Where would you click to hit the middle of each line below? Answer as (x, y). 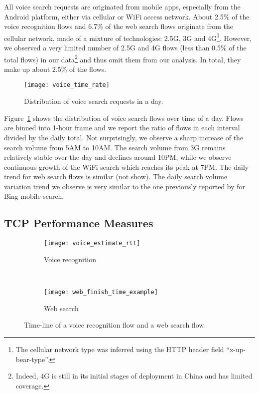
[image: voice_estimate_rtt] (92, 243)
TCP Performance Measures (79, 223)
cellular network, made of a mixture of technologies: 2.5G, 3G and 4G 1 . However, (128, 37)
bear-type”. (32, 359)
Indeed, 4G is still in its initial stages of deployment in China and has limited (134, 376)
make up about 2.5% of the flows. (55, 69)
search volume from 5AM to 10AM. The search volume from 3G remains (115, 147)
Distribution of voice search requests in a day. (94, 101)
